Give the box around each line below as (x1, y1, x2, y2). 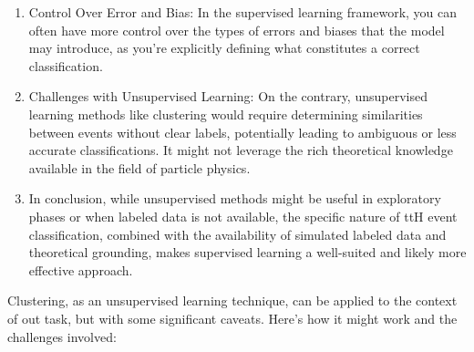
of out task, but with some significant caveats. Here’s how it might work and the (7, 308, 458, 327)
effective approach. (28, 260, 133, 279)
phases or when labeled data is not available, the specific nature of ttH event (28, 206, 458, 225)
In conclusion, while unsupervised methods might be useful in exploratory (28, 189, 441, 208)
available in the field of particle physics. (28, 158, 251, 177)
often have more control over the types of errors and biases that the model (28, 20, 445, 39)
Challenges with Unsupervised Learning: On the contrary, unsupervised (28, 87, 428, 106)
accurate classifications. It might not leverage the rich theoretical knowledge (28, 140, 453, 160)
